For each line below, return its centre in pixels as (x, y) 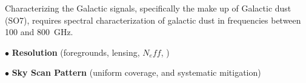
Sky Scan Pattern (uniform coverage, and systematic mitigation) (136, 72)
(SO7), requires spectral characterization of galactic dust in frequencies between (153, 20)
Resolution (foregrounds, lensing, (76, 52)
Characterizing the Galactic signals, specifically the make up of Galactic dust (148, 8)
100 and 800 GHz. (39, 32)
